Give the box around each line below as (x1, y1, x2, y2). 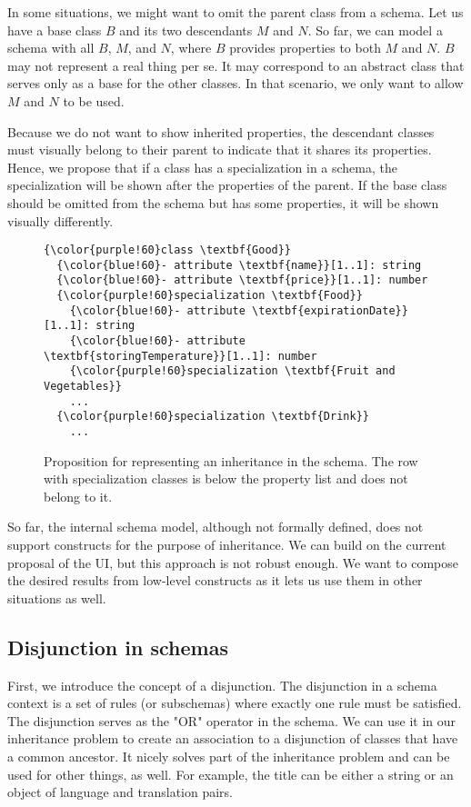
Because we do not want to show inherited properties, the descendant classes (7, 122, 435, 141)
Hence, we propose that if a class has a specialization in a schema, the (7, 157, 397, 176)
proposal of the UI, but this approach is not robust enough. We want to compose (7, 553, 458, 572)
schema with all (7, 38, 95, 57)
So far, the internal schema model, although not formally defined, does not (7, 517, 424, 536)
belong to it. (44, 486, 113, 505)
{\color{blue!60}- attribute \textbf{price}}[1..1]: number (56, 274, 428, 287)
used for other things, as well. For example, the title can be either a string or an (7, 764, 454, 783)
